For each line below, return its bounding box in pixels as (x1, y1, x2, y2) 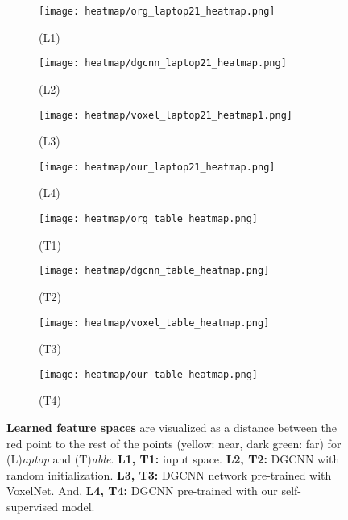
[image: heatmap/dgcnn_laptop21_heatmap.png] (39, 57, 287, 69)
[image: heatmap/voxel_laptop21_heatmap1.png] (39, 109, 292, 121)
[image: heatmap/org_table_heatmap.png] (39, 213, 259, 224)
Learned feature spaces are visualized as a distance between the (6, 419, 337, 435)
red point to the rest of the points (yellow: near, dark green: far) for (6, 434, 342, 451)
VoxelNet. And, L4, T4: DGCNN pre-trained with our (6, 482, 278, 499)
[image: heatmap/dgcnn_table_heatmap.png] (39, 265, 270, 277)
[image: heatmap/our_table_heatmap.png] (39, 368, 259, 380)
